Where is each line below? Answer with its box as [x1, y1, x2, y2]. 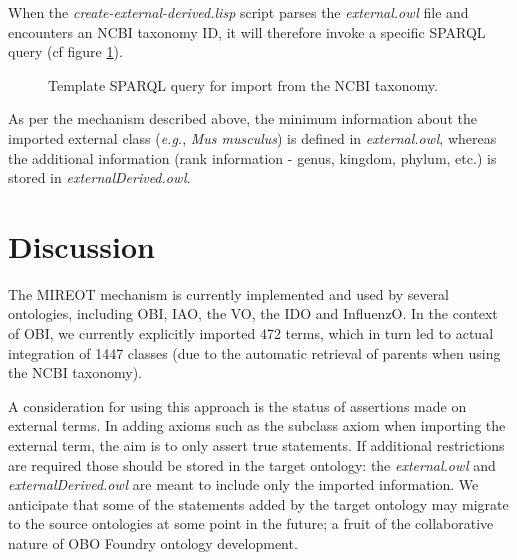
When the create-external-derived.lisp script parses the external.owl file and [8, 2, 469, 22]
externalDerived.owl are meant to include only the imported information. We [8, 474, 479, 495]
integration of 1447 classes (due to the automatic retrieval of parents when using [8, 342, 501, 363]
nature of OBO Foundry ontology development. [8, 533, 298, 553]
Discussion [8, 225, 155, 266]
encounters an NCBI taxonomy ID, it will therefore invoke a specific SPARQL [8, 21, 486, 42]
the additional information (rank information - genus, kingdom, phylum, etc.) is [8, 147, 497, 168]
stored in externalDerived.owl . [8, 167, 191, 188]
